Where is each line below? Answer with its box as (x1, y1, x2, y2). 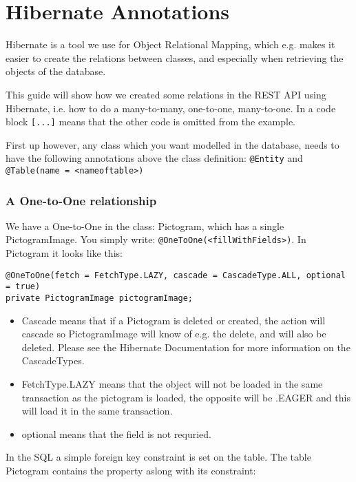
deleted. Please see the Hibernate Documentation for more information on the (21, 339, 350, 354)
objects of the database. (6, 64, 106, 78)
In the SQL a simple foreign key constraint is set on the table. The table (6, 450, 311, 464)
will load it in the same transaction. (21, 404, 173, 418)
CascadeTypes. (21, 353, 85, 368)
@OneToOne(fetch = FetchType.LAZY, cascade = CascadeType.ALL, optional (6, 270, 346, 280)
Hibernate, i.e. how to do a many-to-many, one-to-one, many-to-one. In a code (6, 101, 336, 115)
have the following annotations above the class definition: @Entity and (6, 151, 303, 165)
